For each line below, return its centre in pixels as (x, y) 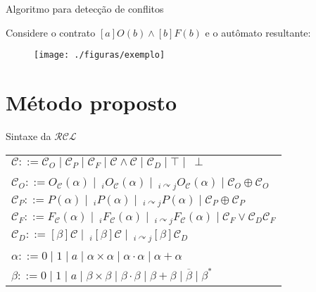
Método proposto (91, 102)
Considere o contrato (51, 32)
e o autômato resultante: (258, 32)
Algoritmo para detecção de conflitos (85, 8)
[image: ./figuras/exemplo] (100, 55)
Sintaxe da (29, 135)
